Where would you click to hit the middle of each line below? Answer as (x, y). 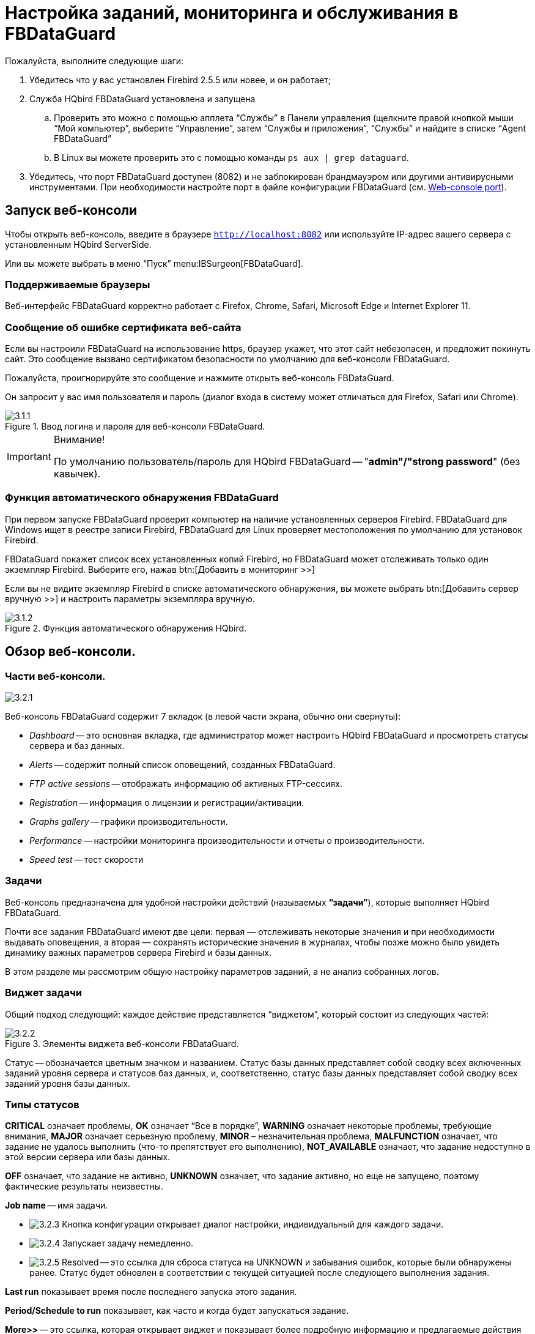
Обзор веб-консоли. (70, 652)
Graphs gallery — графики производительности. (129, 822)
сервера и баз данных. (77, 746)
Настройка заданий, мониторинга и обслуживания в (232, 13)
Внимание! (79, 440)
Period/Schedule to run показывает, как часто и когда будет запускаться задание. (177, 1311)
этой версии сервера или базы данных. (88, 1157)
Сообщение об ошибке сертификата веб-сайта (123, 327)
